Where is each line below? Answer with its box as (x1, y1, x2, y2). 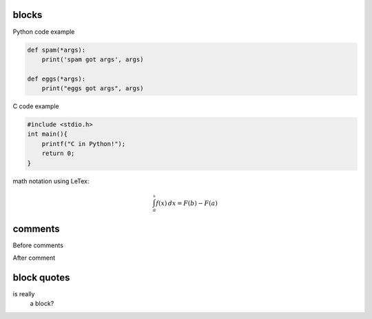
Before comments (12, 241, 63, 249)
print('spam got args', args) (41, 55, 144, 63)
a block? (30, 300, 54, 308)
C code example (12, 102, 59, 110)
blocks (12, 9, 43, 21)
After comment (12, 254, 56, 262)
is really (12, 290, 35, 298)
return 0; (41, 150, 75, 158)
